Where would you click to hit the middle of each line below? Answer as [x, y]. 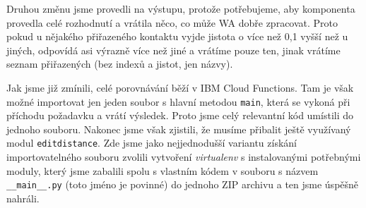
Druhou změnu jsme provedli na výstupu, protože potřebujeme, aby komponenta [181, 8]
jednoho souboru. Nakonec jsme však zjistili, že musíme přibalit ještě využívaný [179, 129]
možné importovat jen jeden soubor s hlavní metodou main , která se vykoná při [178, 101]
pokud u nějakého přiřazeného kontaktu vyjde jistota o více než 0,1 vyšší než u [177, 36]
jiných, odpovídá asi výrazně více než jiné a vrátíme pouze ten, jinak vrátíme [173, 50]
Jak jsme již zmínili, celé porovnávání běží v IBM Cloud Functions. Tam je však [180, 87]
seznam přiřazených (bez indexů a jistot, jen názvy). [120, 64]
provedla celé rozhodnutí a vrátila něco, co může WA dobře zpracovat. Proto [172, 22]
